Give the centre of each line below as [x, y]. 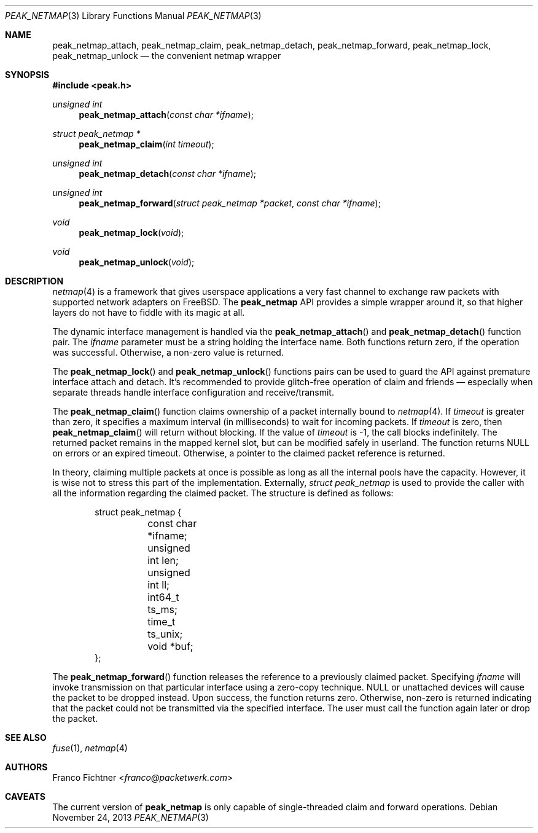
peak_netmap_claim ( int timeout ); [146, 144]
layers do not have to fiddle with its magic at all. [149, 312]
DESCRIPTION [34, 281]
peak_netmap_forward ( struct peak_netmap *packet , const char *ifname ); [230, 203]
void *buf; [170, 646]
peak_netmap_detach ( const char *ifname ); [168, 174]
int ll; [158, 585]
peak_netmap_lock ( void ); [131, 233]
